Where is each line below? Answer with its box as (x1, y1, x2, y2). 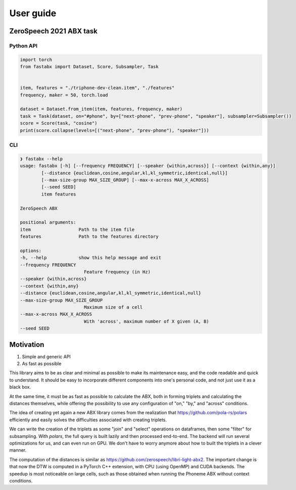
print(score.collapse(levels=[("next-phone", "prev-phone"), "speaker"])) (20, 127, 210, 133)
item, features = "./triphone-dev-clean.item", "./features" (20, 85, 175, 91)
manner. (9, 447, 27, 453)
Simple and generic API (22, 354, 71, 360)
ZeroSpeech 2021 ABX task (9, 27, 98, 35)
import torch (20, 57, 53, 63)
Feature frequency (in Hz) (83, 269, 151, 275)
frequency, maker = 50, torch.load (20, 92, 108, 98)
